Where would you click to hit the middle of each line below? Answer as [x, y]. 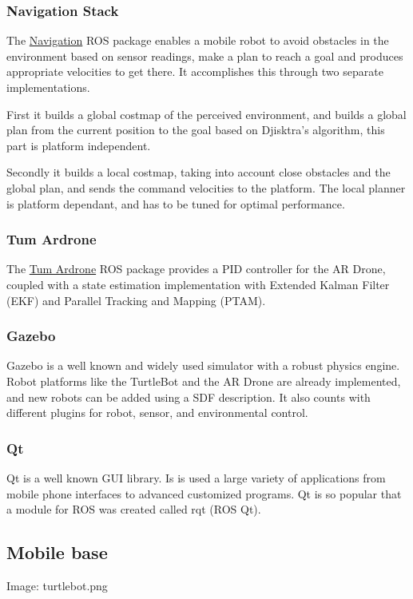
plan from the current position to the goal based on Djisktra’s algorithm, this [196, 130]
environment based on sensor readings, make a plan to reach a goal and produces [205, 56]
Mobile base [57, 552]
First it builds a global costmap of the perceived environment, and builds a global [206, 114]
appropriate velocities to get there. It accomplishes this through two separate [195, 71]
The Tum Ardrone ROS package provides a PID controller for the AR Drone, [196, 269]
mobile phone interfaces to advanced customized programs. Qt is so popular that [204, 493]
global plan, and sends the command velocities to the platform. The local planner [206, 187]
